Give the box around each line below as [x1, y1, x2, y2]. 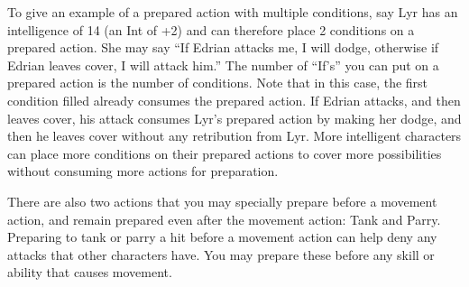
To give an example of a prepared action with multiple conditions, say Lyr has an [7, 3, 458, 21]
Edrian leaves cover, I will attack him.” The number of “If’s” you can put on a [7, 55, 439, 74]
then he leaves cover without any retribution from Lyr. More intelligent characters [7, 126, 462, 145]
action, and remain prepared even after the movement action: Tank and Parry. [7, 209, 441, 228]
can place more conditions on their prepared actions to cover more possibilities [7, 143, 442, 162]
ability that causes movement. [7, 263, 172, 282]
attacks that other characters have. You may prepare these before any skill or [7, 245, 435, 264]
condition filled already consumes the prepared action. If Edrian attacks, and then [7, 90, 461, 109]
